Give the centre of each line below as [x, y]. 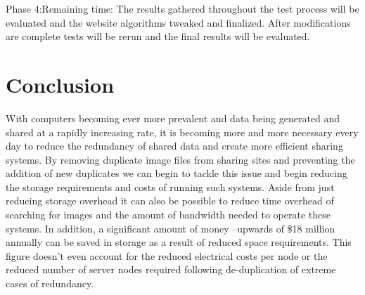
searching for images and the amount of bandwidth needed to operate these [168, 215]
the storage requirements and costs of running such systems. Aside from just [170, 186]
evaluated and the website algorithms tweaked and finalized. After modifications [178, 22]
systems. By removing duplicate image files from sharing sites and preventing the [180, 159]
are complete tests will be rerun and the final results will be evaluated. [158, 36]
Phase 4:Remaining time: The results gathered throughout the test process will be [182, 8]
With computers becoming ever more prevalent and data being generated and [173, 118]
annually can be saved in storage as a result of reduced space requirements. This [179, 242]
